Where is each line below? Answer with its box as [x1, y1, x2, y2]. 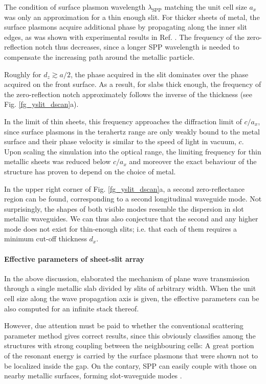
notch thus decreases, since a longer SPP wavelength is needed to [35, 41, 239, 52]
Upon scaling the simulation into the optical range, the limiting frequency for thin [4, 146, 261, 156]
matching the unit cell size [164, 2, 247, 12]
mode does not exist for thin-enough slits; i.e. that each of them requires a [4, 223, 237, 234]
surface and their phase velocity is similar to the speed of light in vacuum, [4, 136, 236, 147]
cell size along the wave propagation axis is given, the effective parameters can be [4, 293, 259, 304]
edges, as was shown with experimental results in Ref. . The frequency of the [4, 31, 245, 42]
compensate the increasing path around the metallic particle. [4, 51, 195, 62]
